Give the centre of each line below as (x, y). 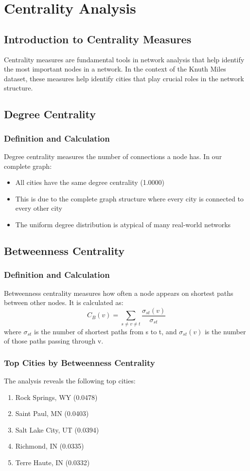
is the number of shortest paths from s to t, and (106, 331)
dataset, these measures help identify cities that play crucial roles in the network (124, 78)
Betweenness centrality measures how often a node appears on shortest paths (119, 293)
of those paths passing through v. (54, 341)
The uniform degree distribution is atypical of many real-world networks (123, 224)
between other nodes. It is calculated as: (64, 302)
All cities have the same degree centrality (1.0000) (90, 182)
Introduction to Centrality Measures (98, 39)
